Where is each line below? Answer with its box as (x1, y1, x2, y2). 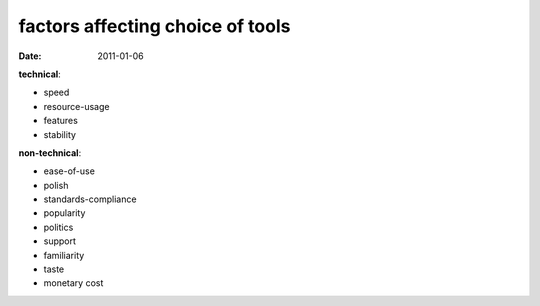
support (43, 235, 77, 247)
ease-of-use (43, 165, 95, 177)
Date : (18, 50, 42, 62)
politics (43, 221, 74, 233)
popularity (43, 207, 86, 219)
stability (43, 128, 77, 140)
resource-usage (43, 100, 110, 112)
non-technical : (18, 146, 82, 159)
